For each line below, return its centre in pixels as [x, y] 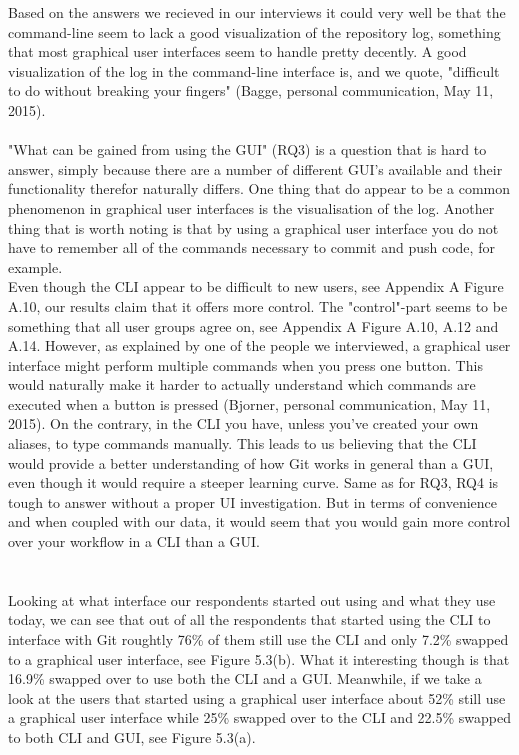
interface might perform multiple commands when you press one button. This [245, 364]
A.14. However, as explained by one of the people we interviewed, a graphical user [259, 345]
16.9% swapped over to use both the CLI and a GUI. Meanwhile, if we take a [245, 678]
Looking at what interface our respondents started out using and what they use [252, 599]
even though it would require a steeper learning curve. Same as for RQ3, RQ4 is [253, 482]
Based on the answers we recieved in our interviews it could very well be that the [257, 12]
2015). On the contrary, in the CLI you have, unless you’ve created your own [243, 423]
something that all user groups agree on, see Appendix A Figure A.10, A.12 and [253, 325]
